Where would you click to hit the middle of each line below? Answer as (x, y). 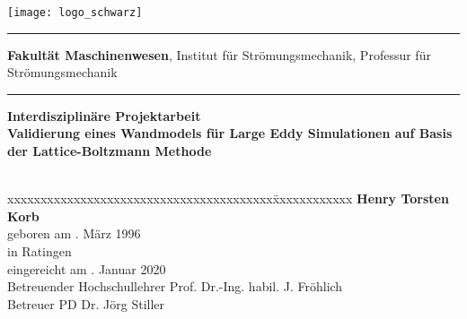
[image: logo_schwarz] (75, 13)
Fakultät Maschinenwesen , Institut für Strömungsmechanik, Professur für (219, 54)
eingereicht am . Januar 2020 (87, 268)
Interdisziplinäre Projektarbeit (104, 115)
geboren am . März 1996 (74, 233)
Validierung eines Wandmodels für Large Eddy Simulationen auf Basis (230, 133)
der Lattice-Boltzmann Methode (110, 151)
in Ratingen (40, 251)
